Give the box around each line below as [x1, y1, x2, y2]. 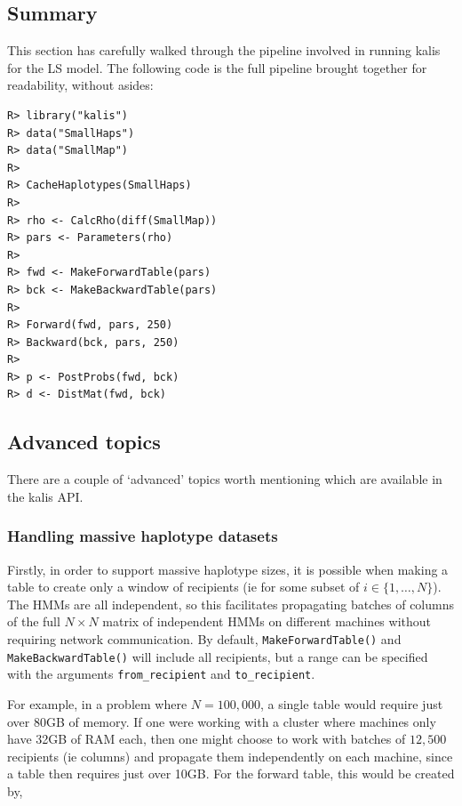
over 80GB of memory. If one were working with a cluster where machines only [7, 712, 436, 730]
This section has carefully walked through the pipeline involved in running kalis [7, 41, 441, 60]
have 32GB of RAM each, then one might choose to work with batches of [7, 729, 406, 748]
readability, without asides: [7, 76, 154, 94]
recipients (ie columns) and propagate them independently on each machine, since [7, 746, 453, 765]
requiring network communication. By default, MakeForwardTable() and [7, 630, 402, 649]
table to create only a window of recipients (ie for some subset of [7, 577, 360, 596]
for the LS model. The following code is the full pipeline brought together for [7, 58, 427, 77]
